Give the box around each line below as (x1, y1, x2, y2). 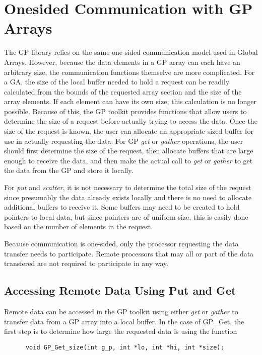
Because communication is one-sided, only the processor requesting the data (4, 238, 239, 248)
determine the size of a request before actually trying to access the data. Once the (4, 116, 257, 126)
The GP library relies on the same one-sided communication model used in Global (4, 47, 258, 57)
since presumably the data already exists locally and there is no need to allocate (4, 192, 252, 202)
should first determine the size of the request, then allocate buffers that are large (4, 145, 253, 156)
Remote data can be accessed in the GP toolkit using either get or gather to (4, 306, 238, 316)
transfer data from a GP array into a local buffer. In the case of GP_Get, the (4, 316, 244, 326)
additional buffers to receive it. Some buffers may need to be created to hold (4, 202, 240, 212)
